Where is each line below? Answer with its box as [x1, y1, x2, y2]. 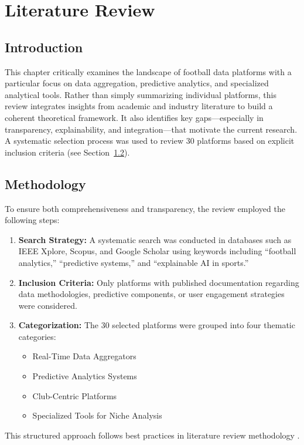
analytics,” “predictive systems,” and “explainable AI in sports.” [18, 256, 249, 268]
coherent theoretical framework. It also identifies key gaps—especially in [5, 111, 264, 123]
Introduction [5, 38, 83, 56]
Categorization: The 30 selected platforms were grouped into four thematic [18, 319, 295, 331]
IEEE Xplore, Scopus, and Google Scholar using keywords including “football [18, 245, 296, 257]
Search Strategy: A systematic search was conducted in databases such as [18, 233, 292, 245]
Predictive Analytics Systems [32, 370, 137, 382]
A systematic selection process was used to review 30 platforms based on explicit [5, 134, 295, 147]
